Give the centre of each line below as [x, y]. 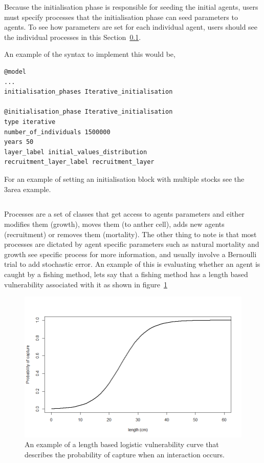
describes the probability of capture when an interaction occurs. [125, 454]
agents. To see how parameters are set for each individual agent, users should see [131, 27]
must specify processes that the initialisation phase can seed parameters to [121, 17]
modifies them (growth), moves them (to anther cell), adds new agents [114, 224]
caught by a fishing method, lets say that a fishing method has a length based [126, 274]
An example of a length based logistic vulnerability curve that [122, 444]
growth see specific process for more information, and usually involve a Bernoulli [130, 254]
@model [15, 71]
